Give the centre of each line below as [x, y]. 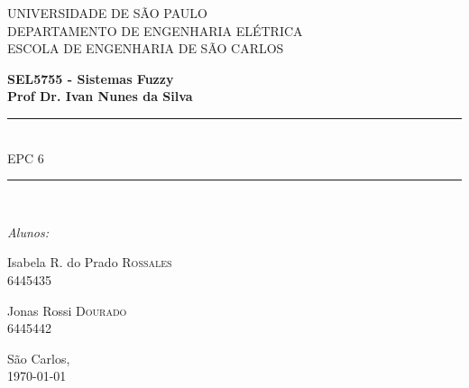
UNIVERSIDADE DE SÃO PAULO [107, 13]
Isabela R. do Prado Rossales [90, 262]
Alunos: [28, 231]
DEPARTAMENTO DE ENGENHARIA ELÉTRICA [155, 30]
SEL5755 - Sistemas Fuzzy [91, 78]
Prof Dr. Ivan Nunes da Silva [100, 96]
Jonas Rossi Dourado [67, 310]
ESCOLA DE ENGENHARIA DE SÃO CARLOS [146, 48]
